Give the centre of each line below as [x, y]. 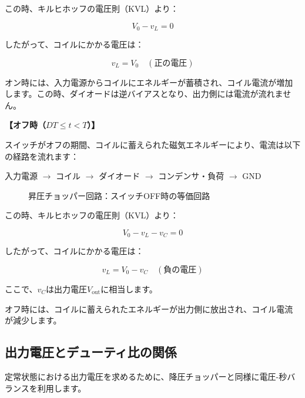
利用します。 [62, 388]
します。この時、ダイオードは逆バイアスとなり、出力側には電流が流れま [144, 94]
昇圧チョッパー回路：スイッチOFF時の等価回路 [119, 195]
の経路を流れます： [42, 156]
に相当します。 [129, 289]
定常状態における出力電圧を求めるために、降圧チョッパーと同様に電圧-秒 [146, 377]
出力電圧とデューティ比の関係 [91, 352]
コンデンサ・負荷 [191, 176]
